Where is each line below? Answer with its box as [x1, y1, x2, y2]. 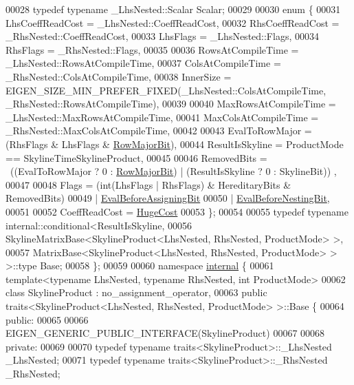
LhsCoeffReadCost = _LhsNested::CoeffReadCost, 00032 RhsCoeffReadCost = [5, 15, 340, 30]
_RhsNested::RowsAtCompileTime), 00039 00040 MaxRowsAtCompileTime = [5, 96, 336, 111]
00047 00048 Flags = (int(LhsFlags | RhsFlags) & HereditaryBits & [5, 177, 291, 191]
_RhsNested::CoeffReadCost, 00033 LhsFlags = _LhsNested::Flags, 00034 [5, 29, 319, 43]
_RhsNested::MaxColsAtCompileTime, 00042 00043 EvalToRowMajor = [5, 123, 312, 138]
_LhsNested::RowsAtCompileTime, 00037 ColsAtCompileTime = [5, 56, 281, 70]
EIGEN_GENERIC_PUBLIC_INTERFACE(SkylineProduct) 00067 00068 [5, 326, 325, 340]
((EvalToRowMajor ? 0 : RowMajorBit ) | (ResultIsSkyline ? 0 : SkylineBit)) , [10, 164, 337, 178]
